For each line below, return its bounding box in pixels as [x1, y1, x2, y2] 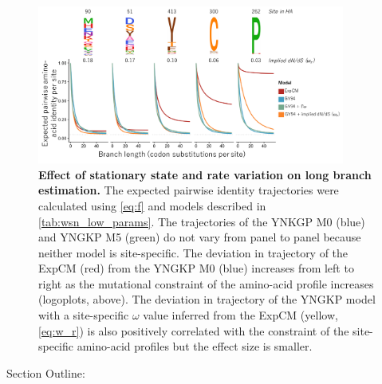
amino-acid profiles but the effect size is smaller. [77, 338, 313, 355]
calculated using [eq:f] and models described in [38, 197, 266, 214]
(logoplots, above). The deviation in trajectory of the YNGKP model [38, 291, 376, 308]
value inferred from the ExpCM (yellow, [143, 307, 338, 323]
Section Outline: [6, 364, 85, 381]
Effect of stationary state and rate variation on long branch [38, 166, 372, 182]
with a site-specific [38, 307, 129, 323]
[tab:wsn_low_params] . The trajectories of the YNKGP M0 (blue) [38, 213, 365, 229]
